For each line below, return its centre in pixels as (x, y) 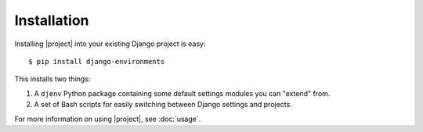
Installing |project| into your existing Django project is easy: (110, 44)
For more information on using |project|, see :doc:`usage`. (108, 119)
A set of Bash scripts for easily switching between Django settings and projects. (163, 105)
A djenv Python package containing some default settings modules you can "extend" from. (182, 93)
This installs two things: (52, 79)
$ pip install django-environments (97, 61)
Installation (52, 20)
